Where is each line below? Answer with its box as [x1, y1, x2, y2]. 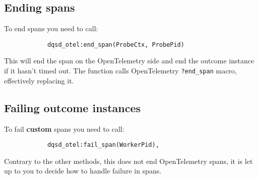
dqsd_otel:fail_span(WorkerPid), [47, 141, 159, 149]
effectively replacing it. [4, 75, 74, 85]
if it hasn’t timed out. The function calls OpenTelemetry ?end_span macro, [4, 65, 237, 76]
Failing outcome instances [4, 100, 141, 115]
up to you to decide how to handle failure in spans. [4, 165, 162, 176]
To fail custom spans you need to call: [4, 123, 124, 134]
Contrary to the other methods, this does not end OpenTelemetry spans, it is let [4, 155, 253, 166]
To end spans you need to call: [4, 23, 98, 34]
